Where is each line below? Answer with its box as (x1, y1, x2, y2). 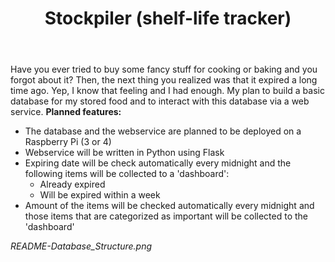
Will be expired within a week (39, 189, 161, 201)
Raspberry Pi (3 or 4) (24, 136, 112, 148)
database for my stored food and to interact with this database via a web (10, 95, 310, 107)
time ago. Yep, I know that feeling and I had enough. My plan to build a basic (10, 85, 325, 97)
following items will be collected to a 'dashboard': (24, 168, 230, 180)
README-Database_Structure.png (10, 240, 153, 252)
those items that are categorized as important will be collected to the (24, 210, 309, 222)
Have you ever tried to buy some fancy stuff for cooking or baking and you (10, 63, 318, 76)
